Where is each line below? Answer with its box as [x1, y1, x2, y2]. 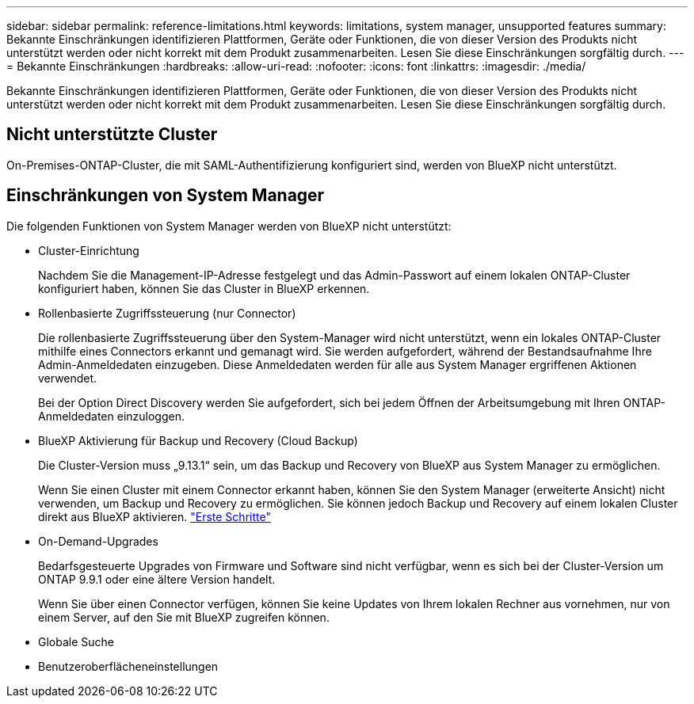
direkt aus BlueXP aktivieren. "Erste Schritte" [38, 509, 271, 523]
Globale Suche [38, 634, 114, 649]
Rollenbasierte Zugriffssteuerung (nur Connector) [38, 306, 296, 320]
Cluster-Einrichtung [38, 243, 139, 257]
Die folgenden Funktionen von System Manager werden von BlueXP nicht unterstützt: [6, 219, 452, 233]
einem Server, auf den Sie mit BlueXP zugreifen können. [38, 610, 330, 624]
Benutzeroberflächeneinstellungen [38, 659, 219, 673]
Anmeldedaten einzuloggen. [38, 409, 185, 423]
